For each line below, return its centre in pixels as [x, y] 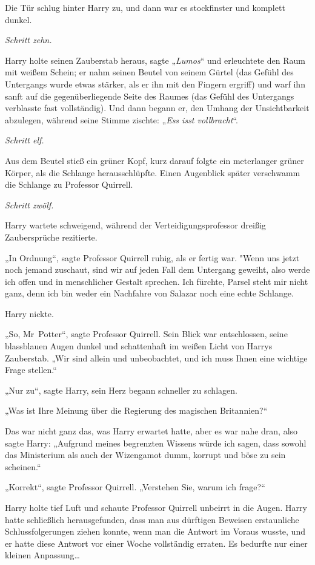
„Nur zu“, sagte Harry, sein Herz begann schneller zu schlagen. [121, 390]
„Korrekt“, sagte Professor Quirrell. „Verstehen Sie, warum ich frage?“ [135, 487]
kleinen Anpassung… [42, 555]
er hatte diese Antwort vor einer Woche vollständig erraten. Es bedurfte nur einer [156, 543]
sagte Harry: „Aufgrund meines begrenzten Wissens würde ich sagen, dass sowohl [156, 443]
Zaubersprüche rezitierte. [51, 237]
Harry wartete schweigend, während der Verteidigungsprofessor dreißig [135, 225]
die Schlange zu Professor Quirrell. [69, 184]
